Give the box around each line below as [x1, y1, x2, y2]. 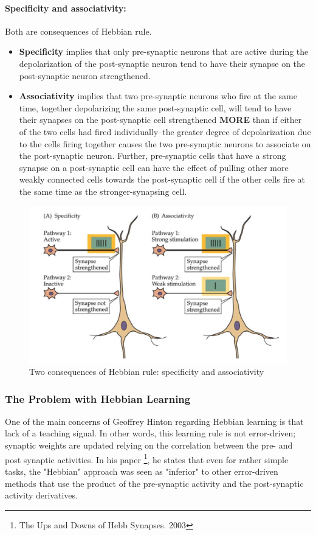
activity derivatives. [5, 489, 78, 502]
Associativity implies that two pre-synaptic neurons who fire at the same [19, 89, 297, 102]
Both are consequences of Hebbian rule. [5, 24, 152, 37]
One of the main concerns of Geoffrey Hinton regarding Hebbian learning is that [5, 414, 304, 427]
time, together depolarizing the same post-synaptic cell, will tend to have [19, 101, 292, 114]
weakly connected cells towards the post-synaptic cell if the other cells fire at [19, 173, 306, 186]
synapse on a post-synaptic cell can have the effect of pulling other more [19, 161, 289, 173]
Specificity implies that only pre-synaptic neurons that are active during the [19, 45, 309, 58]
